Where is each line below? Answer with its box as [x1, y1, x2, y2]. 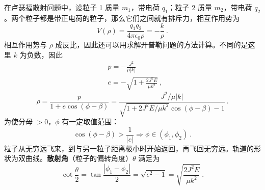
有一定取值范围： [62, 116, 119, 127]
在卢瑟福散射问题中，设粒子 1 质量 [4, 2, 120, 12]
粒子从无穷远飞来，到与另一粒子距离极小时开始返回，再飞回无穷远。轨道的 [4, 143, 254, 153]
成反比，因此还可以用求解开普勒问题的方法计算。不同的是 [55, 39, 248, 49]
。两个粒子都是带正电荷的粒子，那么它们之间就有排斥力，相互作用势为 [4, 12, 240, 23]
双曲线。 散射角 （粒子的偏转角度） [18, 153, 132, 164]
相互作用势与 [4, 39, 47, 49]
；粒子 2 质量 [168, 2, 212, 12]
